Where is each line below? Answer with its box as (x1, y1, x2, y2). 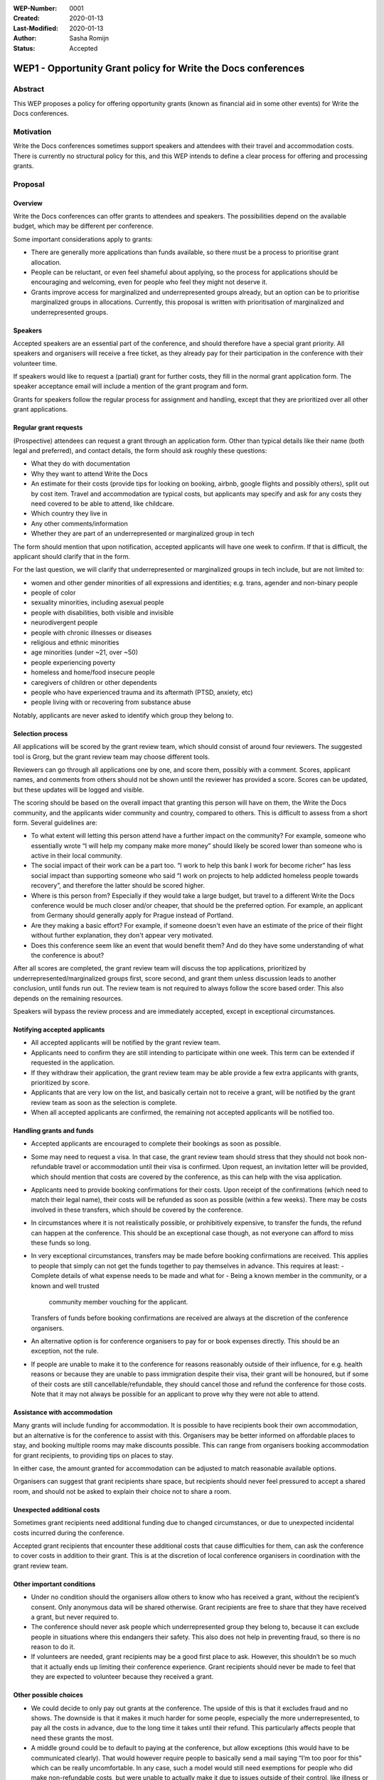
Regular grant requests (13, 424, 83, 432)
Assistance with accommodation (13, 1408, 113, 1417)
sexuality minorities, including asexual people (31, 598, 164, 607)
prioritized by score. (31, 1078, 90, 1087)
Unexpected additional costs (13, 1505, 100, 1514)
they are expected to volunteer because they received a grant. (31, 1672, 214, 1681)
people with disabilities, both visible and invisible (31, 608, 174, 617)
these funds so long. (31, 1238, 92, 1247)
